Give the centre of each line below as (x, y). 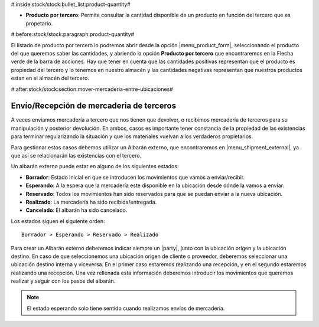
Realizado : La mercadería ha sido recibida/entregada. (91, 202)
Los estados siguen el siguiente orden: (58, 221)
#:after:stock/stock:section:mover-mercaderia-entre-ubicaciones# (92, 89)
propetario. (39, 23)
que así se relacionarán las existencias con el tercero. (76, 155)
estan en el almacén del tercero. (50, 78)
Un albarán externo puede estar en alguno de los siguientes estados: (95, 166)
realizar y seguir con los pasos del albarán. (63, 281)
